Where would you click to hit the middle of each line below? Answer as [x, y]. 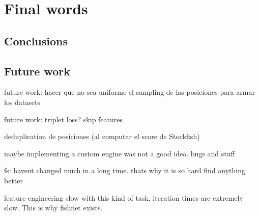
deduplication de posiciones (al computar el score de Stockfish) [102, 136]
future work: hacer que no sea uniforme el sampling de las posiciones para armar [129, 92]
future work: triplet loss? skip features [64, 119]
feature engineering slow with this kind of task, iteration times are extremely [124, 197]
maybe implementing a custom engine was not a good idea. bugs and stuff [120, 153]
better [13, 180]
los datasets [22, 102]
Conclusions [36, 40]
